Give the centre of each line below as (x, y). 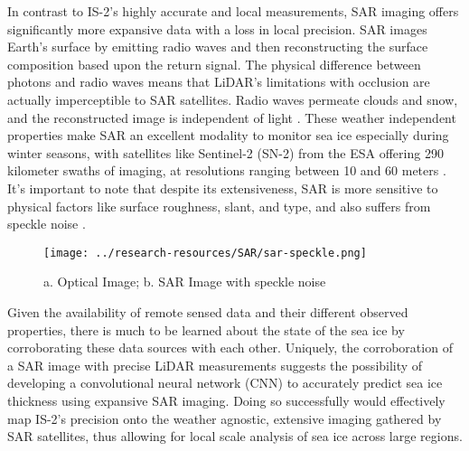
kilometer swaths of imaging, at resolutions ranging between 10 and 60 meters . (227, 170)
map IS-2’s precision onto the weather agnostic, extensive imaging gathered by (225, 418)
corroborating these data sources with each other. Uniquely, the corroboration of (230, 348)
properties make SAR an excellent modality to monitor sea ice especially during (228, 135)
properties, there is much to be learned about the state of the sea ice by (206, 329)
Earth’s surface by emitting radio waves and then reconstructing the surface (218, 47)
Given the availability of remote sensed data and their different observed (208, 311)
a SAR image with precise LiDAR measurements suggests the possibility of (215, 365)
